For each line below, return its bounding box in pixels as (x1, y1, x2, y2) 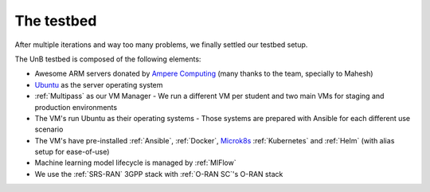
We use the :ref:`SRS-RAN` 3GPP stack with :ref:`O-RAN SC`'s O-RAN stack (34, 169, 283, 178)
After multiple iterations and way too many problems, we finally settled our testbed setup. (14, 40, 308, 49)
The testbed (14, 12, 97, 29)
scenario (34, 124, 64, 135)
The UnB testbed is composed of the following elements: (14, 54, 201, 64)
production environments (34, 102, 118, 112)
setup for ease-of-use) (34, 147, 110, 157)
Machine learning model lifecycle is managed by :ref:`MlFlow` (34, 158, 236, 167)
